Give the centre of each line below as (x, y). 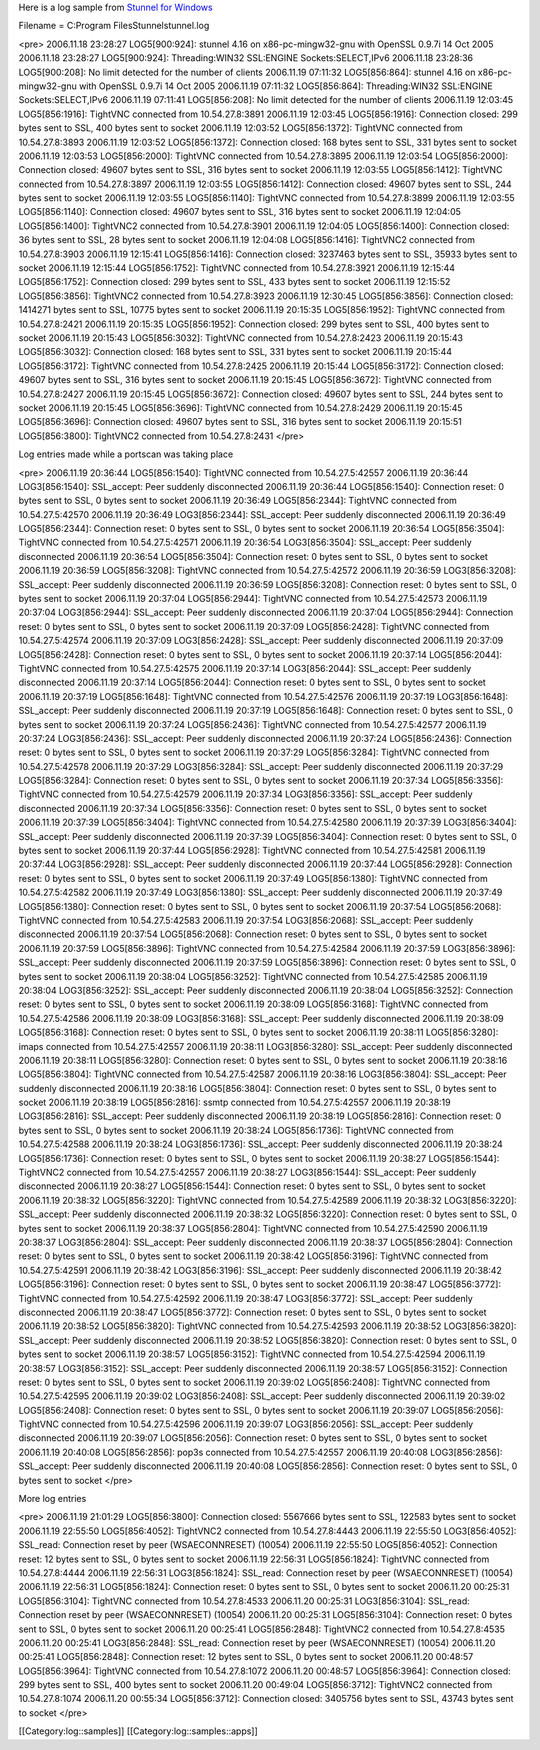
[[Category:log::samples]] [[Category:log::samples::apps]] (138, 1731)
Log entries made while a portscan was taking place (126, 454)
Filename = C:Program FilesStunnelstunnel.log (114, 26)
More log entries (52, 1499)
